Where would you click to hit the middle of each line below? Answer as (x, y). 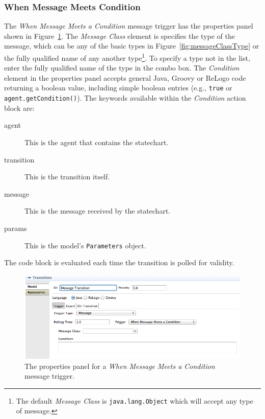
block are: (19, 108)
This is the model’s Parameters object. (85, 245)
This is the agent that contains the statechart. (97, 142)
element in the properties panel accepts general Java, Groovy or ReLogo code (125, 77)
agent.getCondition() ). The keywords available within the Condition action (125, 98)
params (16, 228)
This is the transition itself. (67, 177)
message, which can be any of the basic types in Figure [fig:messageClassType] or (132, 46)
